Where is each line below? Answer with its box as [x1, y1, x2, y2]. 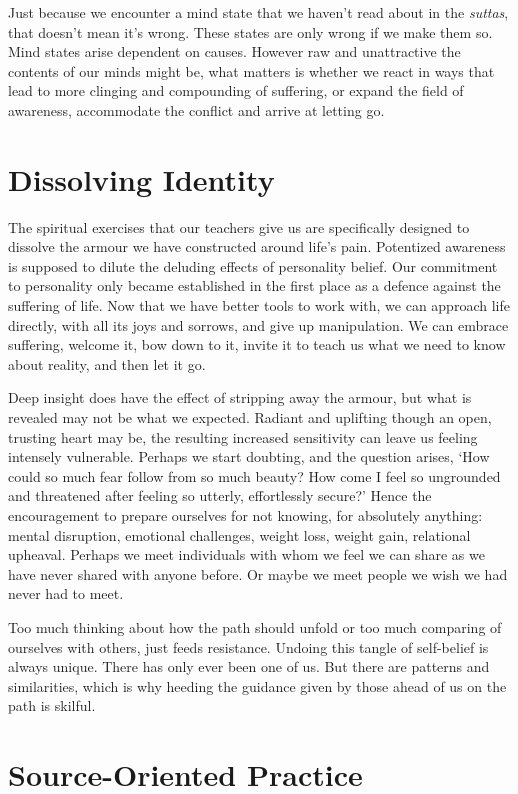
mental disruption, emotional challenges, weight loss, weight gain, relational [8, 524, 471, 545]
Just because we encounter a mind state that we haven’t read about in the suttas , [8, 2, 509, 22]
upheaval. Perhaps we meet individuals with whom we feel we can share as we [8, 544, 485, 565]
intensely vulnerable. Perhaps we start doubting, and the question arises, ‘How [8, 446, 490, 467]
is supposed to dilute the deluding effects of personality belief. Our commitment [8, 255, 498, 276]
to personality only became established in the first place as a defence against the [8, 275, 501, 296]
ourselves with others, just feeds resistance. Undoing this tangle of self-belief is [8, 636, 489, 657]
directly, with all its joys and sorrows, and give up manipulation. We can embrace [8, 314, 509, 335]
